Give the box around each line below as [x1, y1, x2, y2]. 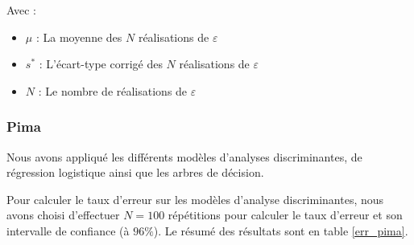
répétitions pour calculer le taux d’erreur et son [168, 206, 403, 223]
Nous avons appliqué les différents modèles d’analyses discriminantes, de [6, 148, 362, 165]
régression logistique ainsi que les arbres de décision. [6, 164, 264, 181]
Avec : [6, 2, 36, 18]
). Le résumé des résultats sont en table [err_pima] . [153, 222, 408, 239]
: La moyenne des [35, 28, 122, 45]
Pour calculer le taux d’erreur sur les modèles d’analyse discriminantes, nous [6, 190, 384, 207]
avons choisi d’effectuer [6, 206, 120, 223]
